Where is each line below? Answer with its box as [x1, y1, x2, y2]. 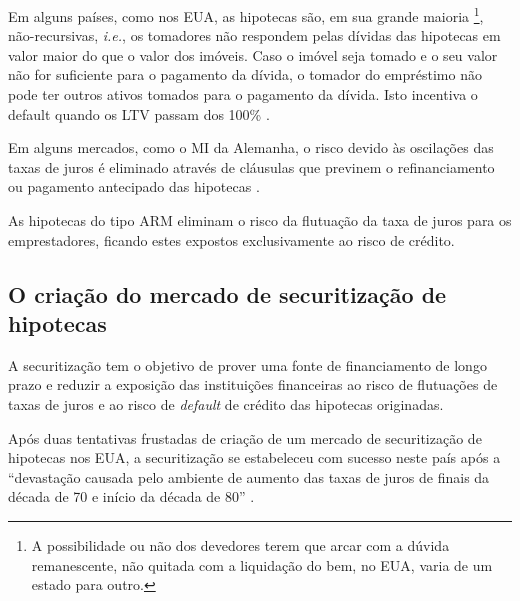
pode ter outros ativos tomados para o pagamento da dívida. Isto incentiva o [8, 84, 478, 105]
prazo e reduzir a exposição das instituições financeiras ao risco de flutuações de [8, 374, 498, 395]
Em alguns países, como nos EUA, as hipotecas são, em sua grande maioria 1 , [8, 3, 484, 26]
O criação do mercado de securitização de [8, 278, 447, 309]
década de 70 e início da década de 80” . [8, 486, 255, 507]
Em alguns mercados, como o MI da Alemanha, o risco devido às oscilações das [8, 137, 494, 158]
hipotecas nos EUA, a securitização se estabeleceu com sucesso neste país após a [8, 447, 501, 468]
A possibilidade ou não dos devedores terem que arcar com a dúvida [31, 534, 450, 555]
